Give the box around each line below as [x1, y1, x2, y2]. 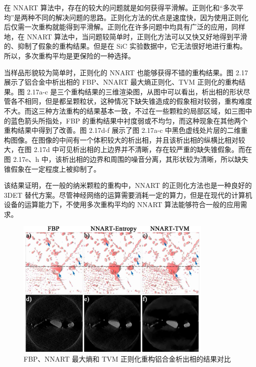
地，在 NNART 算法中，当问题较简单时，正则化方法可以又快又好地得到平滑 [4, 31, 248, 41]
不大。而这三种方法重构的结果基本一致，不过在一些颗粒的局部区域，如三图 [4, 105, 245, 116]
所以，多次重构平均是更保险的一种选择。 [4, 50, 135, 61]
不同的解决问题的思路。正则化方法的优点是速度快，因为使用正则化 [34, 12, 249, 22]
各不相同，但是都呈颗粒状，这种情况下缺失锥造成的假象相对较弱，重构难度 [10, 96, 252, 106]
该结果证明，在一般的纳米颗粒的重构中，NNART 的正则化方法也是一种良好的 [4, 180, 252, 190]
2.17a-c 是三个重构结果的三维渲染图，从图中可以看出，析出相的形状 [27, 86, 244, 96]
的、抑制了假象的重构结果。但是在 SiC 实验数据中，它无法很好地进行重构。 [4, 41, 247, 51]
